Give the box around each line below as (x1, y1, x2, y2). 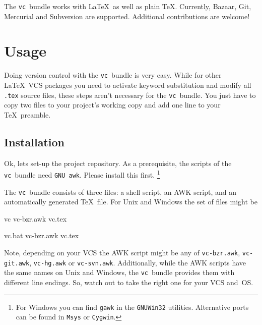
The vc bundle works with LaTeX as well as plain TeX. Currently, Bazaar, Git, (4, 1, 251, 11)
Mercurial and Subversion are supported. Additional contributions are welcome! (4, 11, 250, 21)
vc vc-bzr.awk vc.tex (4, 213, 67, 224)
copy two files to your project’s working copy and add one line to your (4, 99, 221, 110)
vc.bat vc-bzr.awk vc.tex (4, 230, 79, 241)
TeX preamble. (4, 109, 51, 120)
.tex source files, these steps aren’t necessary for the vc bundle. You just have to (4, 89, 256, 100)
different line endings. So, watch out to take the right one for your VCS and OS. (4, 277, 253, 287)
